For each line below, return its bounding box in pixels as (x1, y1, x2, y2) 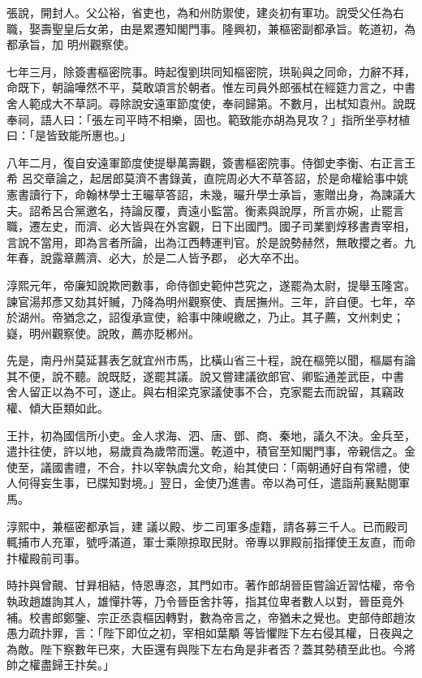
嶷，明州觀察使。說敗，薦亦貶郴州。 (6, 324, 200, 341)
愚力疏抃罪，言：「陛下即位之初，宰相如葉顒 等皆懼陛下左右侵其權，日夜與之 (6, 624, 414, 641)
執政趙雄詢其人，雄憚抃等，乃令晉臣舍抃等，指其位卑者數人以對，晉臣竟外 (6, 593, 404, 609)
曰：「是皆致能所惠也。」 (6, 127, 131, 144)
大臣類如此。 (40, 399, 109, 417)
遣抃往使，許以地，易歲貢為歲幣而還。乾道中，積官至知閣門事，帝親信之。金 (6, 443, 416, 460)
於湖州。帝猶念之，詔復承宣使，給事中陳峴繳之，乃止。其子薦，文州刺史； (6, 309, 404, 326)
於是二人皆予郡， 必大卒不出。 (142, 249, 306, 266)
